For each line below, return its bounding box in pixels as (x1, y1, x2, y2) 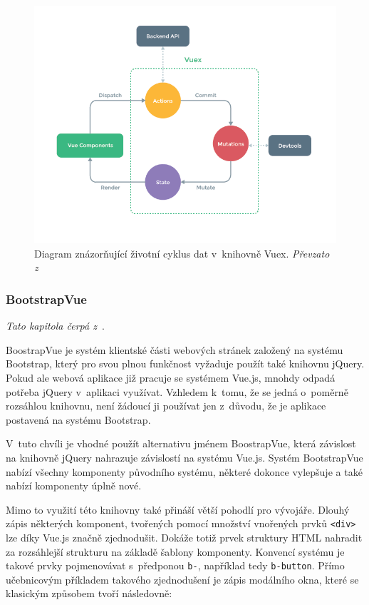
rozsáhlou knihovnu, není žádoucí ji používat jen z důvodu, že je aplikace (6, 398, 326, 413)
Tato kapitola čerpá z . (6, 318, 105, 333)
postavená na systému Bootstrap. (6, 412, 151, 427)
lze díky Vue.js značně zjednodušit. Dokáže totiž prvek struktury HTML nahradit (6, 530, 363, 545)
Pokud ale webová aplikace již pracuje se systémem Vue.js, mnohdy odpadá (6, 370, 336, 385)
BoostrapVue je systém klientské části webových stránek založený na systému (6, 342, 343, 357)
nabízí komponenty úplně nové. (6, 478, 142, 493)
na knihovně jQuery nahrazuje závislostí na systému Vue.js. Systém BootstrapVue (6, 450, 363, 465)
